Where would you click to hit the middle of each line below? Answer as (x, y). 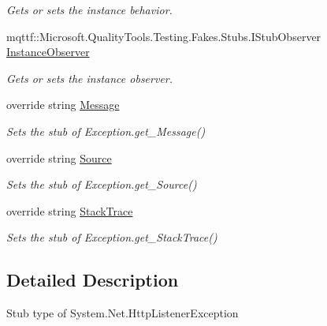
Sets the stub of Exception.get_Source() (102, 184)
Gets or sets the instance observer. (90, 78)
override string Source (59, 157)
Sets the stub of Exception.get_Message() (106, 131)
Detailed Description (93, 280)
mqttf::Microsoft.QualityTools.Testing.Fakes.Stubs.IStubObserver (164, 36)
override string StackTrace (70, 210)
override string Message (63, 105)
